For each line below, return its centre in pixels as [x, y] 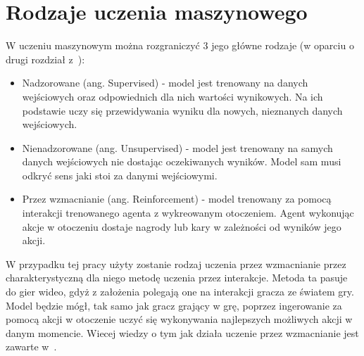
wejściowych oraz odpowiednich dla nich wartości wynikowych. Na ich [172, 96]
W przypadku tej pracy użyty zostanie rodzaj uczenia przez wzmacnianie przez [176, 263]
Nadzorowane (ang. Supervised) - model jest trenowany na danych [165, 83]
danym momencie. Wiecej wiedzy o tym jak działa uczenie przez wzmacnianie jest [182, 332]
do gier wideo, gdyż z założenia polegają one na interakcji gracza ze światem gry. [180, 292]
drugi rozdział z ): [45, 59]
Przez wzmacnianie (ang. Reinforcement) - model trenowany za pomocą [177, 199]
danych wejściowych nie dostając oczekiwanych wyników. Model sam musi [182, 161]
